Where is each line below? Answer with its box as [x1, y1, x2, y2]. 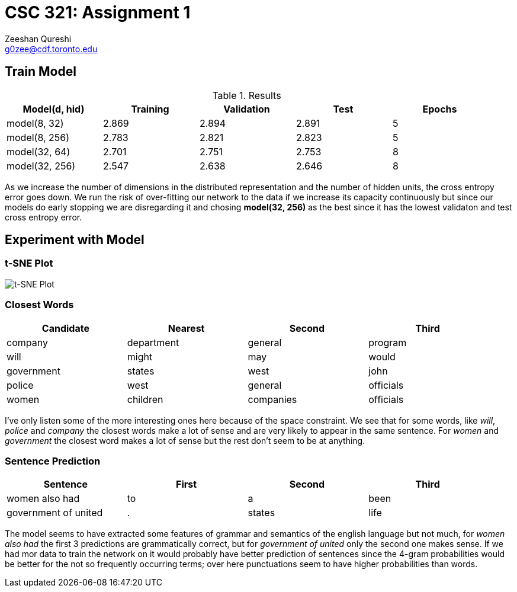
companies [248, 393, 297, 405]
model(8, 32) [7, 117, 64, 129]
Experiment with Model [5, 232, 144, 248]
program [368, 336, 407, 348]
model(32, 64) [7, 145, 70, 158]
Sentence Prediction [5, 455, 101, 467]
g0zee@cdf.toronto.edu [5, 43, 98, 54]
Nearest [168, 322, 205, 334]
